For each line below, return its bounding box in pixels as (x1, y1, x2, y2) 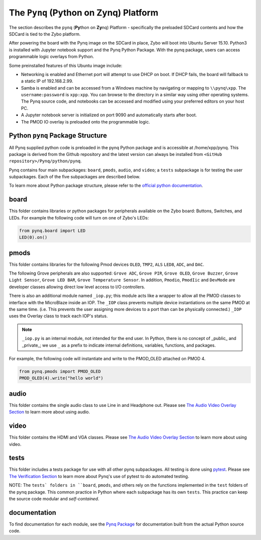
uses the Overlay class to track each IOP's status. (9, 313, 108, 319)
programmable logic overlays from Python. (9, 54, 94, 60)
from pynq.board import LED (19, 228, 86, 233)
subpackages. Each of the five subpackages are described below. (9, 174, 141, 180)
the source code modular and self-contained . (9, 495, 100, 501)
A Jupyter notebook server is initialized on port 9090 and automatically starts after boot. (21, 112, 197, 118)
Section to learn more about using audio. (9, 409, 90, 415)
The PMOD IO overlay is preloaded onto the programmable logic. (21, 119, 150, 124)
